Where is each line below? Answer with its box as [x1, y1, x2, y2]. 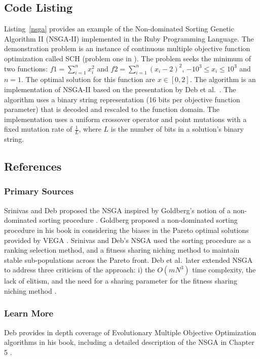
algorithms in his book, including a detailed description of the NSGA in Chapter [4, 337, 254, 347]
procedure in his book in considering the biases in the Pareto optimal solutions [4, 224, 249, 235]
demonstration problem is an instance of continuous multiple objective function [4, 43, 250, 54]
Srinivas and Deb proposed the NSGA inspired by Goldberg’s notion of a [4, 205, 231, 215]
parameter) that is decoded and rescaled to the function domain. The [4, 104, 219, 114]
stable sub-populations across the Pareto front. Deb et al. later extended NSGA [4, 254, 253, 265]
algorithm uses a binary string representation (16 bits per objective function [4, 94, 240, 104]
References [4, 158, 62, 174]
